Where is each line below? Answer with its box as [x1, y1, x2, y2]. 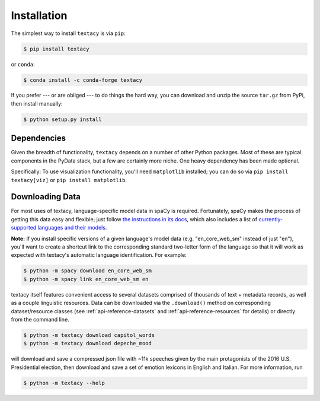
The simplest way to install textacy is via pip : [11, 30, 126, 37]
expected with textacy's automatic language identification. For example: [11, 252, 187, 259]
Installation [11, 9, 68, 22]
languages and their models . [37, 224, 107, 231]
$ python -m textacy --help [23, 380, 105, 386]
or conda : [11, 61, 35, 68]
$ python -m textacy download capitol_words [23, 332, 155, 338]
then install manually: [11, 100, 63, 107]
